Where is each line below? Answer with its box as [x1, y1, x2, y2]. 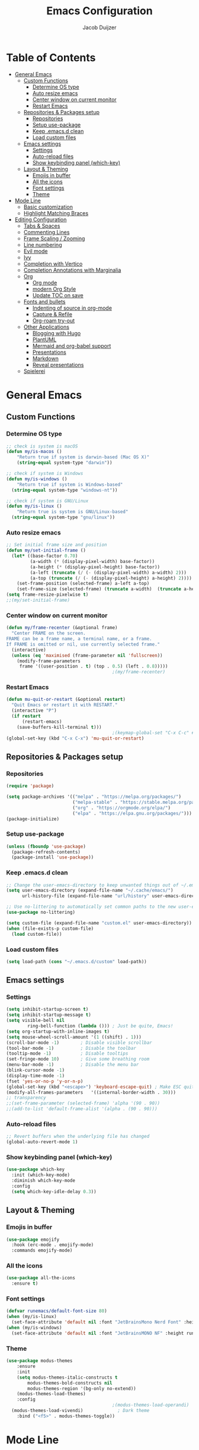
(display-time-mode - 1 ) [6, 1072, 65, 1078]
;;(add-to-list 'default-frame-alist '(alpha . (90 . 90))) [6, 1106, 158, 1112]
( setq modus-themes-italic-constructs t [17, 1374, 118, 1380]
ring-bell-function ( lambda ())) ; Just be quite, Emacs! [27, 1023, 174, 1029]
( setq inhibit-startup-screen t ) [6, 1006, 89, 1012]
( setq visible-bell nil [6, 1018, 65, 1024]
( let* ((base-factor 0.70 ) [11, 553, 78, 559]
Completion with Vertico [23, 260, 83, 267]
